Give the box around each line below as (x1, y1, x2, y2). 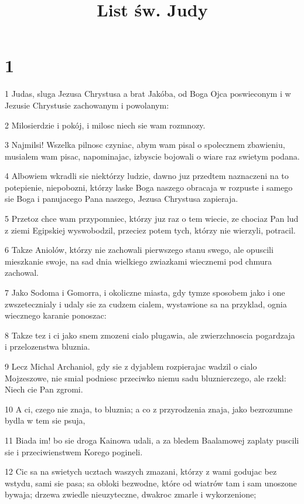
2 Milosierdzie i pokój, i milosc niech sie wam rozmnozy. (5, 119, 206, 131)
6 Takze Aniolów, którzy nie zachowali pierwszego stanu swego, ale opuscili (5, 243, 274, 256)
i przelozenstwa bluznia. (5, 340, 90, 353)
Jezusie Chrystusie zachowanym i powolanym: (5, 99, 169, 111)
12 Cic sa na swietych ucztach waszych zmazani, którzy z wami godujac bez (5, 465, 277, 478)
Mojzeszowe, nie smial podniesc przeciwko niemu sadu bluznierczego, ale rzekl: (5, 371, 286, 384)
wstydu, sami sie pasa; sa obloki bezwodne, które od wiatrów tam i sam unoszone (5, 476, 297, 489)
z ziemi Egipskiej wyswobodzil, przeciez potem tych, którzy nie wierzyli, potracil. (5, 224, 296, 236)
